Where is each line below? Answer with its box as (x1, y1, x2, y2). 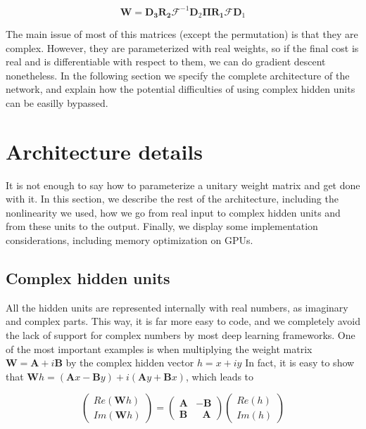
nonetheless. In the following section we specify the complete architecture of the (6, 68, 350, 82)
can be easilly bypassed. (6, 95, 108, 110)
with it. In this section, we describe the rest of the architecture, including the (6, 191, 339, 206)
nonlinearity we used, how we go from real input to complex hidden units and (6, 205, 341, 219)
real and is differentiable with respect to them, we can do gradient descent (6, 54, 326, 69)
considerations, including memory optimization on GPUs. (6, 233, 253, 248)
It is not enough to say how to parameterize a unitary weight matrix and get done (6, 177, 360, 192)
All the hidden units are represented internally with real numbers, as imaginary (6, 300, 348, 314)
